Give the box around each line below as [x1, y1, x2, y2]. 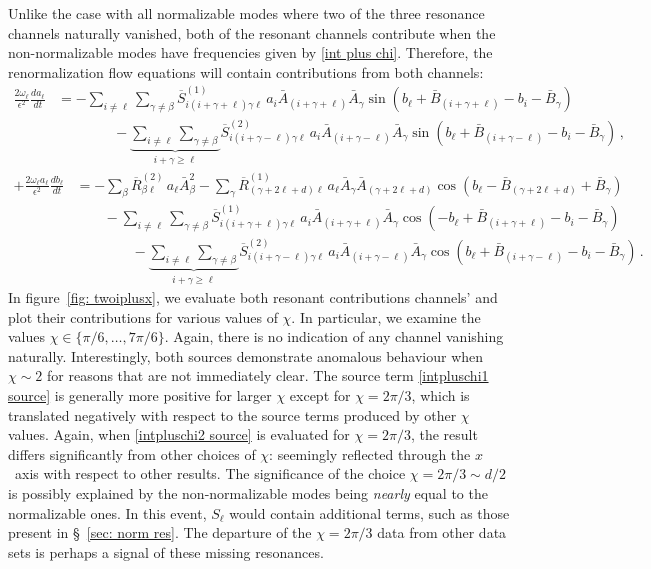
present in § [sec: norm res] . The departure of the [8, 522, 312, 543]
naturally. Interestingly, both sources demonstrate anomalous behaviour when [8, 345, 484, 366]
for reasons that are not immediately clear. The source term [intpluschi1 [47, 365, 489, 386]
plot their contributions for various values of [8, 306, 278, 327]
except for [289, 385, 351, 406]
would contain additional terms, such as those [229, 502, 510, 523]
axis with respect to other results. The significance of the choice [14, 463, 406, 484]
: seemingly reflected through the [269, 443, 471, 464]
